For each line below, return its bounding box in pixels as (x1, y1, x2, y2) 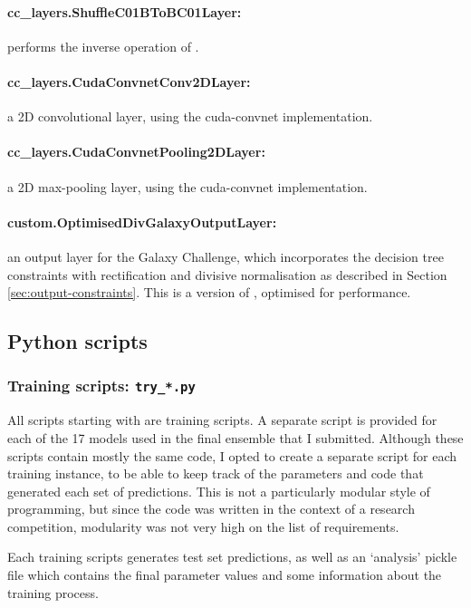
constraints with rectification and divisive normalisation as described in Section (7, 265, 447, 284)
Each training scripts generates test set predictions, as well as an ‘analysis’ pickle (7, 547, 457, 566)
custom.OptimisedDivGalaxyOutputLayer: (7, 212, 277, 231)
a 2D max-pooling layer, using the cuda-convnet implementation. (7, 177, 368, 196)
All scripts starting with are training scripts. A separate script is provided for (7, 410, 437, 429)
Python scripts (7, 327, 148, 355)
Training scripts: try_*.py (7, 374, 196, 397)
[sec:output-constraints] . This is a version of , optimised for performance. (7, 283, 411, 302)
